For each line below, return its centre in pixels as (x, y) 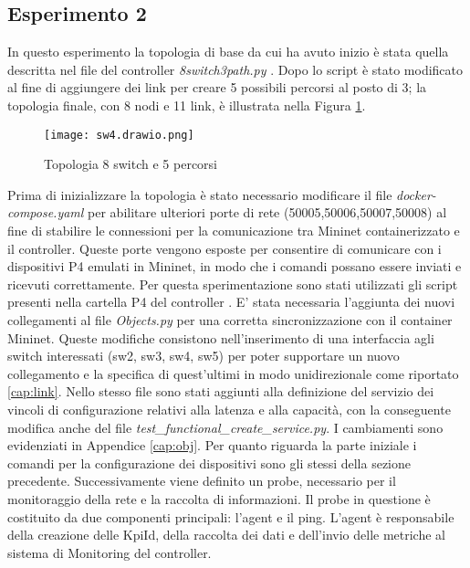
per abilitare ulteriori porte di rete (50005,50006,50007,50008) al (267, 212)
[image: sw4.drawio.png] (119, 135)
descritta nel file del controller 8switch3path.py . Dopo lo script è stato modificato (235, 69)
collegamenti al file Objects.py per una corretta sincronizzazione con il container (230, 319)
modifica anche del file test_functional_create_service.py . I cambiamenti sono (225, 427)
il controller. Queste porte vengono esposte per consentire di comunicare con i (225, 248)
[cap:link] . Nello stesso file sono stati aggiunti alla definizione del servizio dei (221, 391)
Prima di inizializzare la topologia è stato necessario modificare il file (200, 194)
